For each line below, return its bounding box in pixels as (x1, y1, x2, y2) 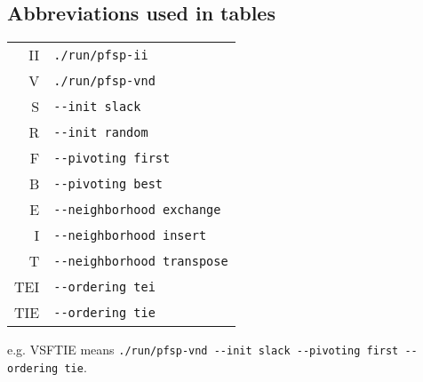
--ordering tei (53, 279, 156, 294)
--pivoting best (53, 176, 163, 191)
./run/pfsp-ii (53, 47, 148, 62)
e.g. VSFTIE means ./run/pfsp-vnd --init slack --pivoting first (7, 340, 399, 359)
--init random (53, 124, 148, 139)
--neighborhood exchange (53, 202, 221, 217)
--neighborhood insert (53, 227, 207, 243)
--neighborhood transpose (53, 253, 228, 268)
